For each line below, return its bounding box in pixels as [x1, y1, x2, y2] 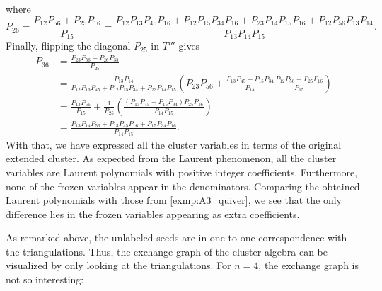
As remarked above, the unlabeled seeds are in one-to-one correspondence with [6, 230, 347, 245]
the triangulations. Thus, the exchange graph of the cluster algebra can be [6, 244, 328, 258]
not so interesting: [6, 272, 84, 287]
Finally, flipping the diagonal [6, 38, 131, 53]
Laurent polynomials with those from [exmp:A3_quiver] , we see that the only [6, 193, 342, 207]
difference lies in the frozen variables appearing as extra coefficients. [6, 206, 300, 221]
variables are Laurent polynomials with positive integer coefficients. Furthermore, [6, 164, 358, 179]
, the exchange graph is [258, 258, 359, 273]
